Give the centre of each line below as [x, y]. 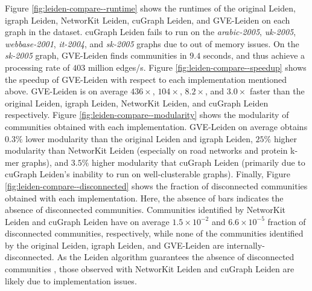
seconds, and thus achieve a [254, 55]
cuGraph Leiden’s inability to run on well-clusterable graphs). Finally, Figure [148, 174]
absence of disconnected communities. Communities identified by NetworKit [145, 210]
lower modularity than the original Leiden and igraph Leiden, [139, 138]
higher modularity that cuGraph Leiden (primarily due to [199, 162]
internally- [246, 245]
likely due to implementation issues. [71, 280]
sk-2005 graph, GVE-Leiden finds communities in [96, 55]
